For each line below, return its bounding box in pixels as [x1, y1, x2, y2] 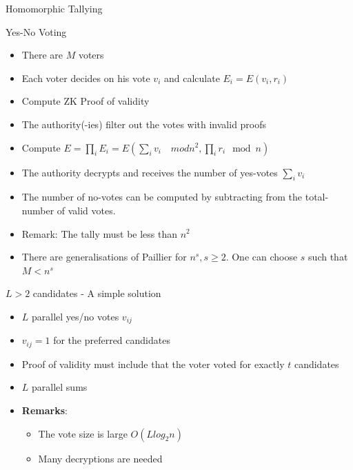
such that [308, 249, 348, 264]
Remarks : [21, 403, 68, 418]
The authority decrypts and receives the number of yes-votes [21, 165, 278, 179]
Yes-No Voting [6, 24, 67, 39]
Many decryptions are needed [38, 451, 163, 465]
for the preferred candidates [53, 333, 170, 347]
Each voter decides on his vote [21, 70, 150, 85]
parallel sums [32, 380, 88, 394]
